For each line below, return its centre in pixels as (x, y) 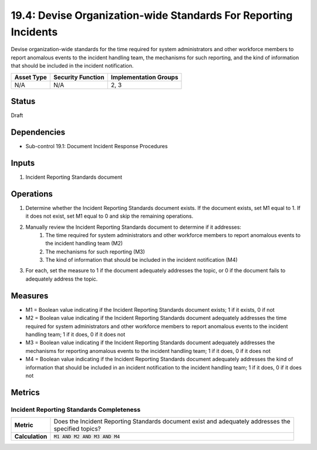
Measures (30, 296)
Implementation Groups (144, 77)
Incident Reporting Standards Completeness (76, 409)
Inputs (23, 163)
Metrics (26, 392)
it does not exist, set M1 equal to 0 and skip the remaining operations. (109, 216)
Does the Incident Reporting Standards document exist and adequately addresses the (172, 422)
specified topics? (77, 429)
